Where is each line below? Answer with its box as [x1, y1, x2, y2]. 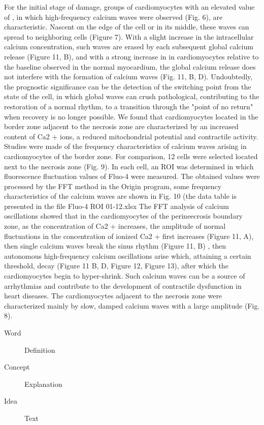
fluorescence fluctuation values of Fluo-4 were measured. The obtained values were [4, 171, 260, 181]
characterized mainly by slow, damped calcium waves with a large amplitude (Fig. [4, 300, 260, 311]
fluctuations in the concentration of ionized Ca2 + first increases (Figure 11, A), [4, 230, 254, 241]
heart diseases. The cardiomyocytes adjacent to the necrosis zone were [4, 290, 222, 301]
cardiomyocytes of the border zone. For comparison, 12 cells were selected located [4, 150, 258, 161]
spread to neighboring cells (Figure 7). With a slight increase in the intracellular [4, 31, 254, 42]
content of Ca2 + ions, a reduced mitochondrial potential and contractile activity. [4, 131, 258, 141]
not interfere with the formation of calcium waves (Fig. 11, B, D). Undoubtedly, [4, 71, 253, 82]
